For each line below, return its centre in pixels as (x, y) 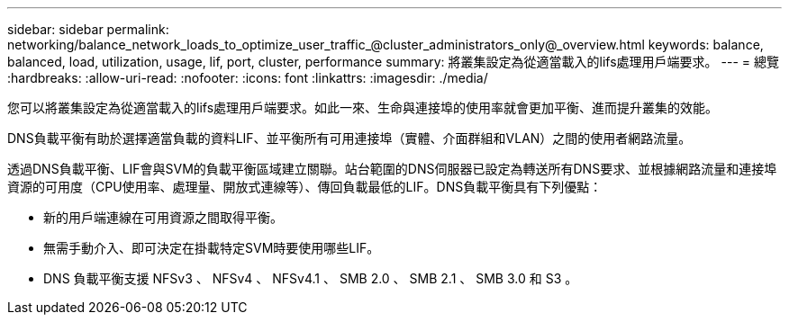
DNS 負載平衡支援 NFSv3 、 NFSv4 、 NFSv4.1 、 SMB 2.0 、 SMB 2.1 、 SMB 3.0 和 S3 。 (311, 278)
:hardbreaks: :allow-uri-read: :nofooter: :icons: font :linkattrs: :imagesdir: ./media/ (248, 78)
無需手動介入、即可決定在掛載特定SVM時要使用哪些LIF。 (212, 248)
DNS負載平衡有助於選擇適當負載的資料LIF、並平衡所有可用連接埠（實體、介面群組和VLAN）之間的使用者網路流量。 (349, 138)
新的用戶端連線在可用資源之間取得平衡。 (163, 217)
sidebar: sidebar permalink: (88, 29)
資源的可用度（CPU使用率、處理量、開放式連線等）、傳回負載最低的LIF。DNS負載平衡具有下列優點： (305, 187)
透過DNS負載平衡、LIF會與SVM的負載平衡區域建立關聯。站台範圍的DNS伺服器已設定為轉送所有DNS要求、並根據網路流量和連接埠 (392, 169)
